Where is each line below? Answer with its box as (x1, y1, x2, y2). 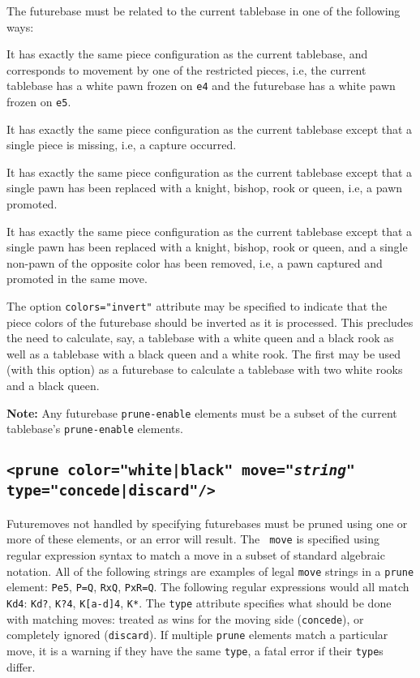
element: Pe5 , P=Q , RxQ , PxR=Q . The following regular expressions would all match (6, 578, 409, 595)
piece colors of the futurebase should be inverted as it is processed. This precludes (6, 313, 414, 330)
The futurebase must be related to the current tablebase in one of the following (6, 2, 401, 19)
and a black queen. (6, 377, 100, 394)
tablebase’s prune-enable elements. (6, 420, 183, 437)
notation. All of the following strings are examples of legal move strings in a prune (6, 562, 414, 579)
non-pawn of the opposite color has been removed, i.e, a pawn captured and (6, 254, 383, 271)
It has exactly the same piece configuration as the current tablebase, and (6, 45, 368, 62)
